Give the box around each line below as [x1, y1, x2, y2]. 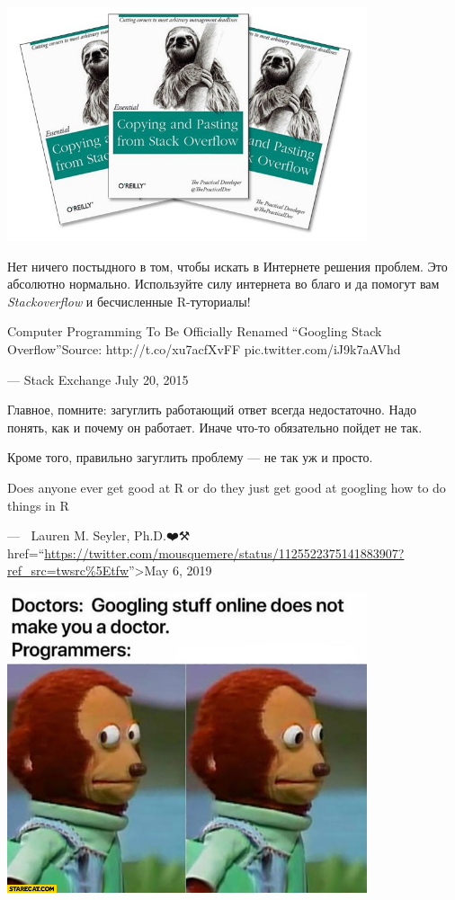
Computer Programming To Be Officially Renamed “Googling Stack [7, 322, 382, 341]
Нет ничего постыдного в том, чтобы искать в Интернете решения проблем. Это [7, 256, 448, 275]
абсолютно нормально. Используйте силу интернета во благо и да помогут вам [7, 274, 440, 293]
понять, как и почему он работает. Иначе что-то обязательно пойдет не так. [7, 417, 423, 436]
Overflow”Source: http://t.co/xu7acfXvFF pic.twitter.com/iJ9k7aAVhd [7, 339, 401, 358]
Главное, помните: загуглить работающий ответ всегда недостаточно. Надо [7, 400, 417, 419]
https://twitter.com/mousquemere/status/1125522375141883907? [44, 543, 405, 562]
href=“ [7, 543, 45, 562]
